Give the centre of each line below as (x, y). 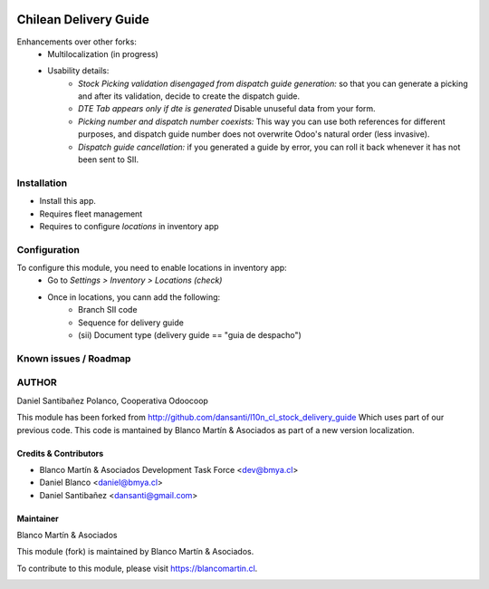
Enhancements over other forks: (77, 42)
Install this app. (68, 201)
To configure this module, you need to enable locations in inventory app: (152, 268)
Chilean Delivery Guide (83, 19)
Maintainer (38, 518)
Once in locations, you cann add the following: (134, 297)
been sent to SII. (109, 159)
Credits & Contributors (60, 453)
